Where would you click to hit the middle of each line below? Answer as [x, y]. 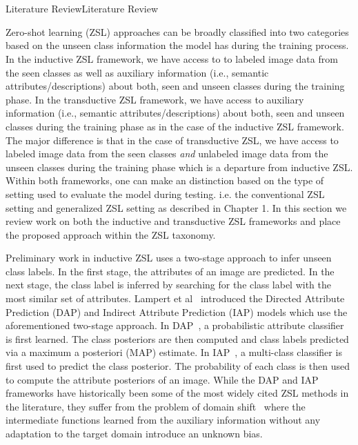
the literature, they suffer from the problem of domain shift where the [156, 406]
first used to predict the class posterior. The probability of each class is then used [178, 366]
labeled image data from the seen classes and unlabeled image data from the [167, 154]
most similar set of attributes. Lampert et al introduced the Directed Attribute [175, 298]
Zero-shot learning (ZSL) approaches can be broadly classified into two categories [177, 31]
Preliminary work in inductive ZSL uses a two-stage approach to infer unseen [169, 258]
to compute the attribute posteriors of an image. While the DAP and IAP [162, 379]
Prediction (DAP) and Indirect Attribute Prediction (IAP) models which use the [177, 311]
